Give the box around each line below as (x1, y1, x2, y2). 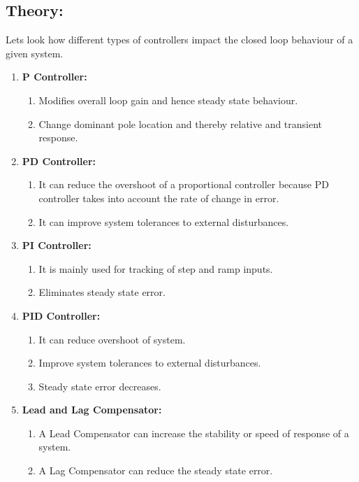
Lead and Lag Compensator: (22, 402, 162, 417)
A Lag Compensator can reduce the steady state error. (38, 463, 273, 478)
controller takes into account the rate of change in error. (38, 190, 279, 205)
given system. (6, 45, 64, 60)
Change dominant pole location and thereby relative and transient (38, 116, 323, 131)
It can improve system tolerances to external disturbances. (38, 214, 289, 229)
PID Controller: (22, 308, 101, 322)
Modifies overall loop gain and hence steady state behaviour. (38, 92, 298, 107)
